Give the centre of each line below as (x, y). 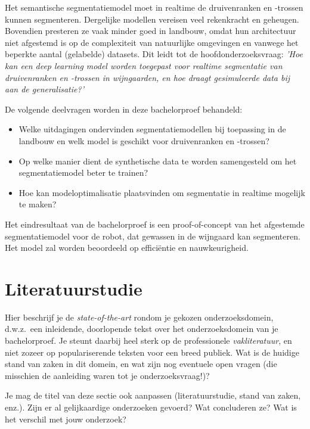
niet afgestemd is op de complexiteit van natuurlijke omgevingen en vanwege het (152, 42)
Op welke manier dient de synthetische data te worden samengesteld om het (158, 161)
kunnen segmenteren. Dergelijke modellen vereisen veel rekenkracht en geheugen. (152, 19)
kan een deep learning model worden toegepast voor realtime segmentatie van (144, 65)
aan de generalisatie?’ (44, 89)
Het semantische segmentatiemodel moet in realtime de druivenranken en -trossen (154, 7)
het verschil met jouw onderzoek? (66, 419)
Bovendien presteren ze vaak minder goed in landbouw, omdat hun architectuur (151, 31)
